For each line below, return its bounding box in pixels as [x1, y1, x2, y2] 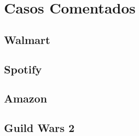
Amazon [4, 90, 47, 106]
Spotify [4, 61, 42, 76]
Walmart [4, 31, 50, 47]
